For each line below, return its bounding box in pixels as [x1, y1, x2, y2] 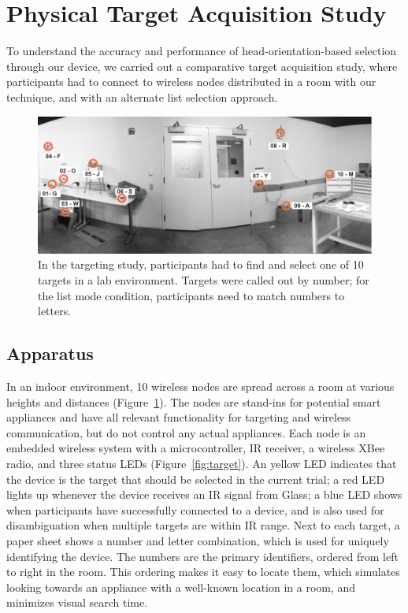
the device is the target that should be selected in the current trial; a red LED [6, 470, 385, 487]
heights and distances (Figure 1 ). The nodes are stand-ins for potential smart [6, 393, 381, 410]
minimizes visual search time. [6, 594, 148, 611]
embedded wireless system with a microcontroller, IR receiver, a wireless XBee [6, 440, 385, 456]
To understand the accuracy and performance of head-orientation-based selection [6, 43, 397, 59]
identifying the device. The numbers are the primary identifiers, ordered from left [6, 548, 399, 564]
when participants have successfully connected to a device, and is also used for [6, 501, 384, 518]
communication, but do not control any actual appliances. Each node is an [6, 424, 366, 440]
